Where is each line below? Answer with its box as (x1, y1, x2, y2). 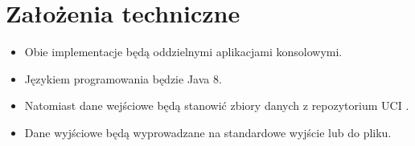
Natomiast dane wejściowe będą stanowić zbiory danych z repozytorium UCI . (24, 97, 409, 114)
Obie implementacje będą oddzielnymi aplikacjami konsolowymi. (24, 43, 343, 60)
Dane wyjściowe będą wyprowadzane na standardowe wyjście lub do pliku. (24, 124, 392, 140)
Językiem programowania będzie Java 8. (24, 70, 222, 87)
